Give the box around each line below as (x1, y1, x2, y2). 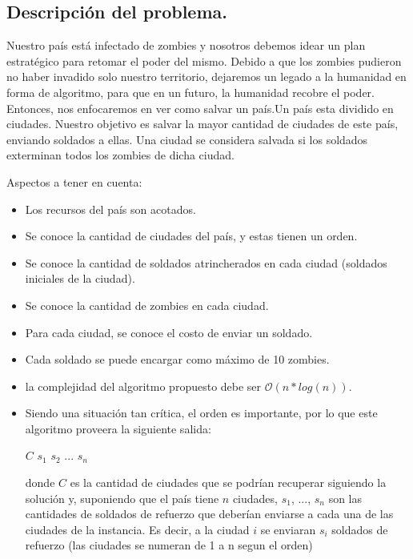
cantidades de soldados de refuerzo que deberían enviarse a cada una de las (25, 505, 394, 522)
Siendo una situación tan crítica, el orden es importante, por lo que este (25, 404, 378, 421)
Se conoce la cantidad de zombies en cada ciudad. (25, 296, 269, 313)
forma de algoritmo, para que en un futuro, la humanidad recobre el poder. (6, 83, 375, 100)
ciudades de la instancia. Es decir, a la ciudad (25, 521, 250, 537)
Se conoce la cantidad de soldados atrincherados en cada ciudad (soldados (25, 254, 387, 271)
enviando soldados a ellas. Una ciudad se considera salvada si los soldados (6, 131, 368, 147)
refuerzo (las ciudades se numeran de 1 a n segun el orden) (25, 537, 313, 553)
